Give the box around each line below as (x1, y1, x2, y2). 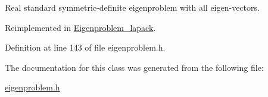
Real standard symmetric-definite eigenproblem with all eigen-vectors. (5, 1, 260, 13)
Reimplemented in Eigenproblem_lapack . (5, 21, 156, 33)
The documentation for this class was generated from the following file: (5, 61, 264, 73)
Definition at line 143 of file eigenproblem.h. (5, 41, 166, 54)
